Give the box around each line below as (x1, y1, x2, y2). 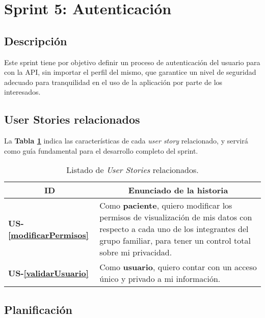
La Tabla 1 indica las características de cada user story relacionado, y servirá (4, 135, 248, 146)
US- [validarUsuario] (8, 267, 89, 279)
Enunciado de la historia (128, 184, 228, 196)
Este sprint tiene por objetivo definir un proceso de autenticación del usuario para (4, 56, 260, 67)
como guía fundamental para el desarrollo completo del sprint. (4, 145, 198, 156)
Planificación (4, 301, 72, 317)
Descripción (4, 33, 67, 48)
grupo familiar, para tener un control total (99, 235, 251, 247)
